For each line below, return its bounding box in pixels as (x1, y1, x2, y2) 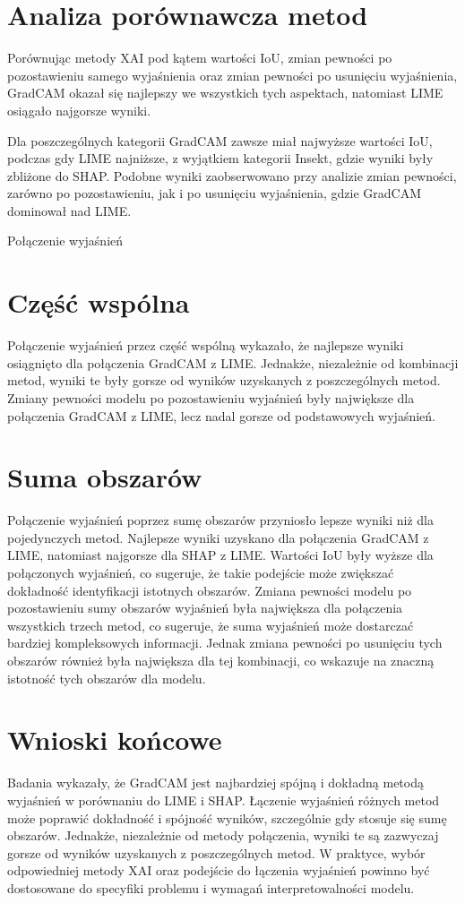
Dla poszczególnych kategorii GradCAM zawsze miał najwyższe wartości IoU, (7, 131, 433, 150)
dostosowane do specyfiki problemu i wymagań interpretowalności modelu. (7, 878, 415, 897)
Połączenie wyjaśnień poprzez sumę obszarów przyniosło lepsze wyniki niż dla (7, 511, 434, 529)
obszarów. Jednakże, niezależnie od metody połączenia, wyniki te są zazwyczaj (7, 826, 439, 845)
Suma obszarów (7, 459, 202, 495)
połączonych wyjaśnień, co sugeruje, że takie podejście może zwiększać (7, 563, 394, 582)
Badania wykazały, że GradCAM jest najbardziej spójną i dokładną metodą (7, 773, 424, 792)
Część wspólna (7, 284, 190, 321)
